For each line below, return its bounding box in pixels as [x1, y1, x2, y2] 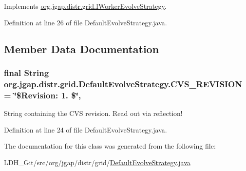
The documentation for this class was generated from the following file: [4, 141, 216, 151]
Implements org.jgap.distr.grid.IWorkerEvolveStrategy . [4, 1, 167, 11]
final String [4, 66, 49, 78]
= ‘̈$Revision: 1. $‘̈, [4, 89, 81, 101]
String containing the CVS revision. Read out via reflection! [4, 108, 183, 118]
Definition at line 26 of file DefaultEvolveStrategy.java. [4, 17, 167, 27]
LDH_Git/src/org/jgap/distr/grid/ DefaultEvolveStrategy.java [4, 157, 190, 167]
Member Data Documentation [4, 41, 159, 56]
